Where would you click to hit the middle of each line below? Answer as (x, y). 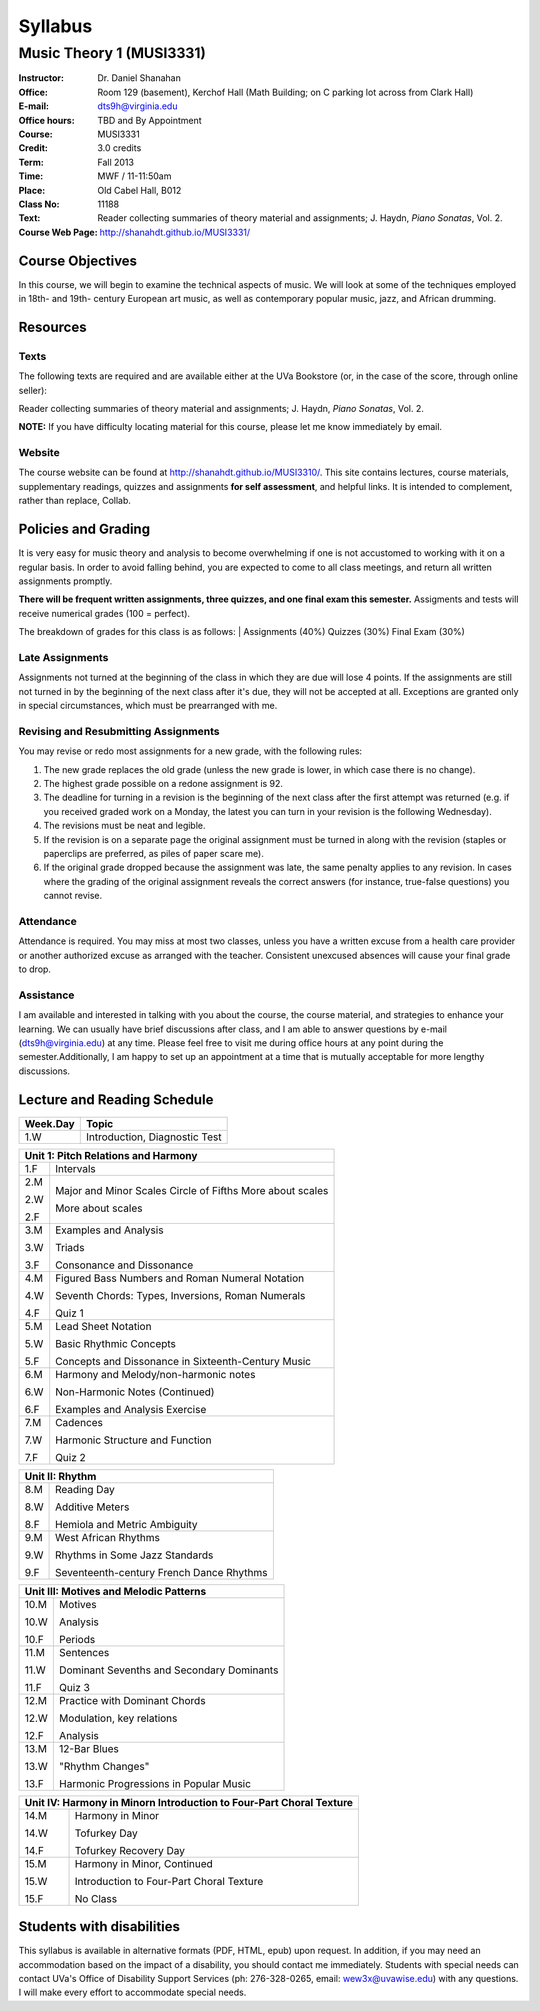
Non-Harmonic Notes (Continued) (135, 1392)
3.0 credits (119, 148)
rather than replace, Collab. (75, 501)
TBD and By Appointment (149, 120)
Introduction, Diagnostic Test (153, 1137)
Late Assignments (63, 657)
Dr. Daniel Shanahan (139, 78)
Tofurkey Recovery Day (129, 1850)
